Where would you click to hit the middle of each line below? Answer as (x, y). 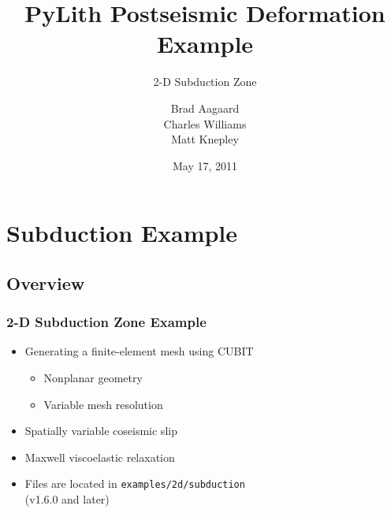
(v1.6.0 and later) (67, 499)
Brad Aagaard (205, 108)
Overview (46, 283)
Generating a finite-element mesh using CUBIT (139, 351)
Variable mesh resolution (103, 404)
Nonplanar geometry (93, 378)
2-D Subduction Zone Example (106, 322)
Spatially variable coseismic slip (101, 431)
